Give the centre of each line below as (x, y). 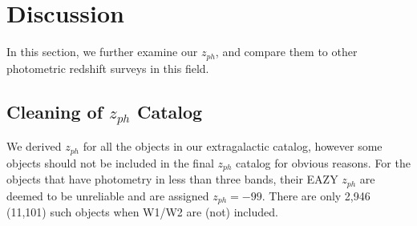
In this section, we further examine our (102, 52)
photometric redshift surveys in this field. (108, 68)
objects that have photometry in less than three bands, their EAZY (172, 179)
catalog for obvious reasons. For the (323, 162)
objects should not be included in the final (110, 162)
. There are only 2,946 (316, 195)
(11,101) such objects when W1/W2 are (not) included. (142, 211)
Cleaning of (55, 111)
